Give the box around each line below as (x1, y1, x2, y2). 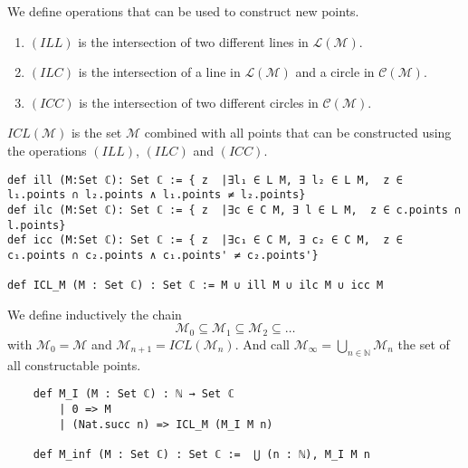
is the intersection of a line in (78, 62, 241, 81)
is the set (71, 123, 122, 142)
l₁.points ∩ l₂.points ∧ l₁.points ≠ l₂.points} (7, 188, 306, 202)
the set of (397, 334, 450, 353)
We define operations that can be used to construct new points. (7, 2, 359, 20)
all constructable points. (7, 355, 141, 374)
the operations (7, 140, 87, 159)
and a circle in (295, 62, 375, 81)
